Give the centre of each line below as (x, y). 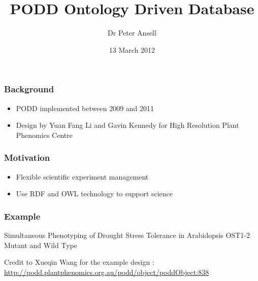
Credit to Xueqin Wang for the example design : (79, 262)
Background (29, 89)
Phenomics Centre (44, 135)
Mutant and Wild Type (41, 245)
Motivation (27, 157)
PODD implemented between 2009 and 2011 (85, 108)
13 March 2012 (132, 49)
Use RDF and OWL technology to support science (94, 194)
